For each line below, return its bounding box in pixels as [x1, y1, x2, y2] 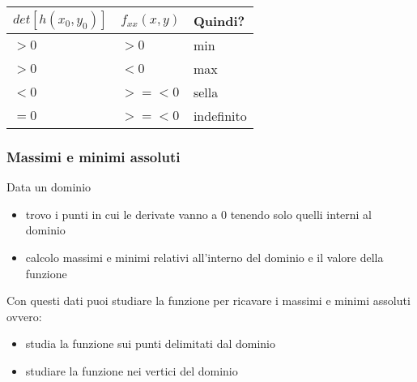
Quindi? [193, 11, 245, 30]
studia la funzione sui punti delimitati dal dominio [25, 335, 276, 352]
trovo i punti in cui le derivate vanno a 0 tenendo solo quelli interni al [25, 205, 372, 222]
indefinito [193, 106, 247, 125]
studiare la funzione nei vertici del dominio [25, 362, 238, 379]
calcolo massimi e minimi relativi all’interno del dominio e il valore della [25, 249, 384, 265]
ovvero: [6, 307, 42, 324]
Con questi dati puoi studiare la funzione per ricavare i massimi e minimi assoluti [6, 292, 411, 309]
